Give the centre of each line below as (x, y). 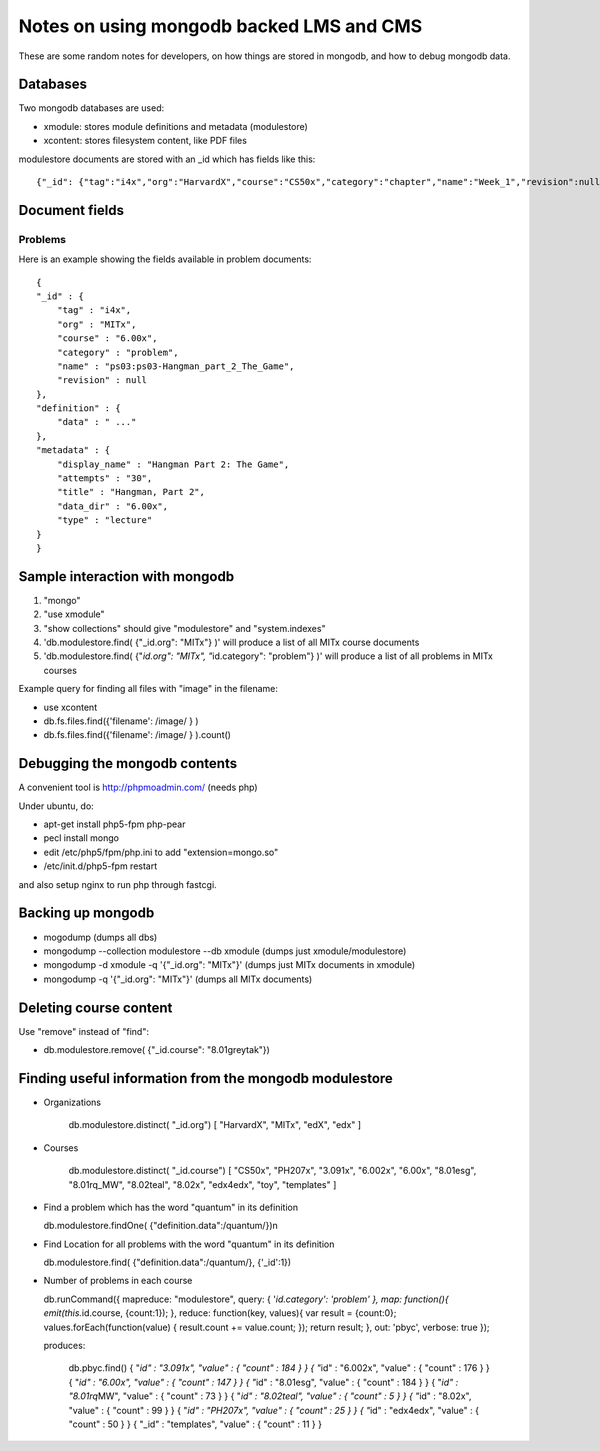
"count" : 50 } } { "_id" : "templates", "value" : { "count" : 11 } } (195, 1424)
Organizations (72, 1102)
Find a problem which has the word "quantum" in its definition (171, 1207)
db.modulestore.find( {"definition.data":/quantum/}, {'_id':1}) (167, 1262)
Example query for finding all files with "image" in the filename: (148, 689)
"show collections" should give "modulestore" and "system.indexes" (184, 628)
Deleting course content (95, 1007)
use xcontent (70, 707)
